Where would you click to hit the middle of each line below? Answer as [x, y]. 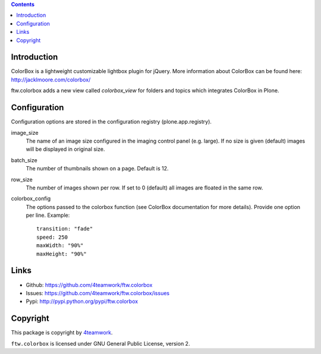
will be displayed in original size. [65, 149]
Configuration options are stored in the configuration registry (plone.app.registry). [111, 122]
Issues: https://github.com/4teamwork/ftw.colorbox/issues [97, 293]
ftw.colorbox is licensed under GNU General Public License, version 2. [100, 343]
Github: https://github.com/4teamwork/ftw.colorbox [89, 285]
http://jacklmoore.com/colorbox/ [51, 80]
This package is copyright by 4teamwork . [62, 333]
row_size [22, 179]
